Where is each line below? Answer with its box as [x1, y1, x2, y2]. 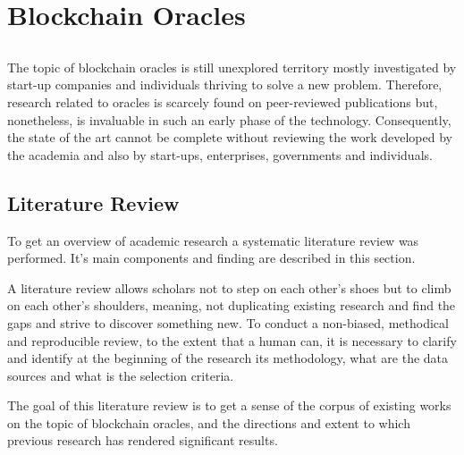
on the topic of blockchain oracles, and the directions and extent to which [7, 413, 410, 432]
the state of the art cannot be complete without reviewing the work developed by [7, 128, 452, 147]
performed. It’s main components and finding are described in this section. [7, 249, 416, 267]
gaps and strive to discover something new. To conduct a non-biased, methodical [7, 313, 449, 332]
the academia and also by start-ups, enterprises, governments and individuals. [7, 145, 433, 164]
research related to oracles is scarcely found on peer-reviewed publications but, [7, 92, 438, 111]
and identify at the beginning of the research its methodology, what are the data [7, 349, 449, 367]
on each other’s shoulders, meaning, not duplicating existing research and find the [7, 296, 456, 315]
